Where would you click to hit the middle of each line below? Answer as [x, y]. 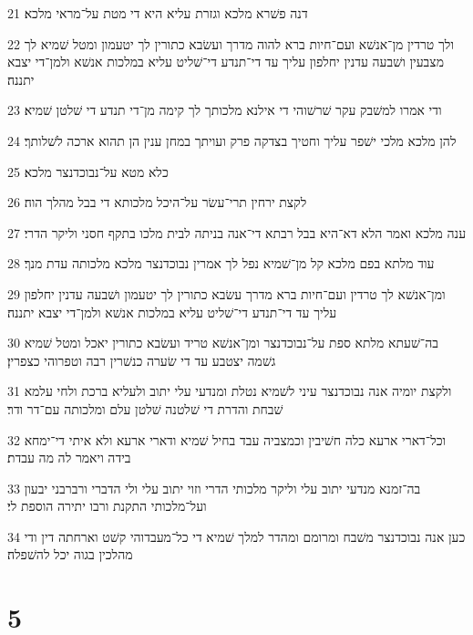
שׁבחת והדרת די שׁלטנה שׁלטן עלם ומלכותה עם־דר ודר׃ [145, 408]
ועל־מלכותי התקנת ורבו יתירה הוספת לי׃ [107, 506]
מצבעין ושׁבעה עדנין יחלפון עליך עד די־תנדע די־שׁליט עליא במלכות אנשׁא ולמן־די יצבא [226, 62]
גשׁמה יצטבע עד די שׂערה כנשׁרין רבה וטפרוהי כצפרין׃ [142, 360]
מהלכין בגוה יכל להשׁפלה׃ [70, 554]
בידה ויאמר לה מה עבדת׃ [69, 458]
